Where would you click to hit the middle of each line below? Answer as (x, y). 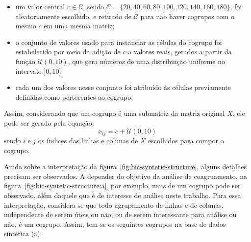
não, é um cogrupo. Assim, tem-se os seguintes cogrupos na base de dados (115, 224)
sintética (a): (23, 233)
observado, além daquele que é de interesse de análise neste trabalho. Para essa (123, 195)
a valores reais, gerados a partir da (180, 52)
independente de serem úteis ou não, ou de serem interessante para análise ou (120, 214)
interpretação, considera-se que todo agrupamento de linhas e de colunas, (114, 205)
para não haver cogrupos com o (188, 16)
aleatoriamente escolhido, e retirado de (74, 16)
